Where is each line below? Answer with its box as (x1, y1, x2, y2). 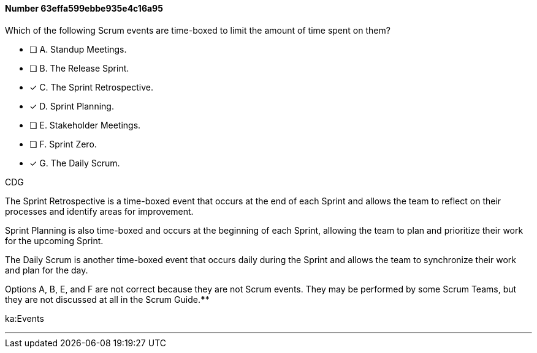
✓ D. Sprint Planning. (29, 100, 114, 111)
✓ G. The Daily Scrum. (29, 157, 120, 168)
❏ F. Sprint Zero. (29, 138, 97, 149)
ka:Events (5, 313, 44, 324)
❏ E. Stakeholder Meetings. (29, 119, 141, 130)
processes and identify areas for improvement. (5, 206, 194, 217)
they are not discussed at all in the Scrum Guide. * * (5, 294, 210, 305)
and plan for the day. (5, 264, 88, 275)
